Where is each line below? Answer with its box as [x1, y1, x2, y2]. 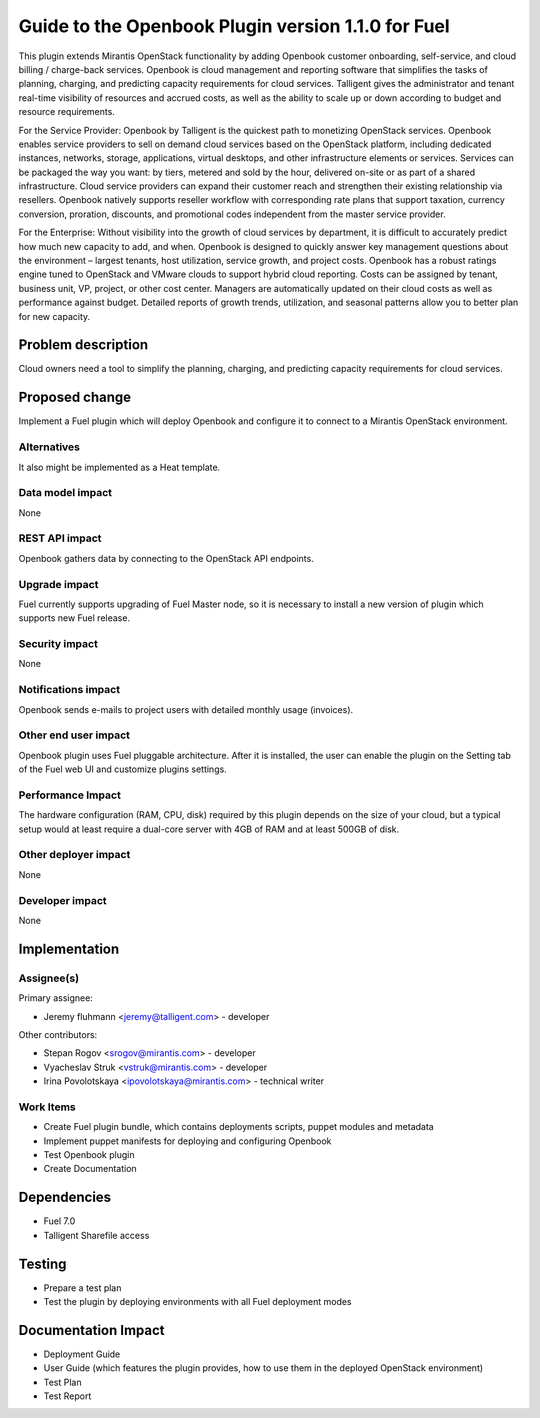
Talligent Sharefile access [43, 1229, 150, 1241]
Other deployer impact [18, 848, 131, 862]
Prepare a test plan [43, 1281, 122, 1294]
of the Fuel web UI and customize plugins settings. [18, 763, 227, 775]
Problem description [18, 336, 149, 354]
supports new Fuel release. [18, 612, 130, 624]
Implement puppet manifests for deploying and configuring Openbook [43, 1135, 332, 1147]
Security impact [18, 637, 99, 651]
